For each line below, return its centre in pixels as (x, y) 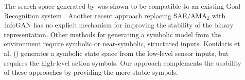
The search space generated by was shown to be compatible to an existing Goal (122, 6)
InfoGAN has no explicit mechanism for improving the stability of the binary (119, 25)
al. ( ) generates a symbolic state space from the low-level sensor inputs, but (116, 53)
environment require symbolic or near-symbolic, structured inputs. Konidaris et (122, 44)
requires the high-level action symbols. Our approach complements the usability (123, 62)
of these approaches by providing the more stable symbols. (91, 72)
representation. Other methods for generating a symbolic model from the (113, 34)
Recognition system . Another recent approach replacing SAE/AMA (105, 15)
